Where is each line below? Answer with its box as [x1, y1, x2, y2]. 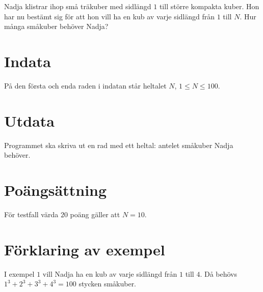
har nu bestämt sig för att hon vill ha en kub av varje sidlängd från [4, 11, 215, 21]
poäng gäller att [70, 209, 120, 219]
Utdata [4, 110, 55, 131]
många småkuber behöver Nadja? [4, 21, 109, 32]
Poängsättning [4, 180, 107, 200]
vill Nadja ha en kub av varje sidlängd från [42, 268, 177, 279]
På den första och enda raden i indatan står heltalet [4, 80, 167, 91]
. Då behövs [200, 268, 238, 279]
